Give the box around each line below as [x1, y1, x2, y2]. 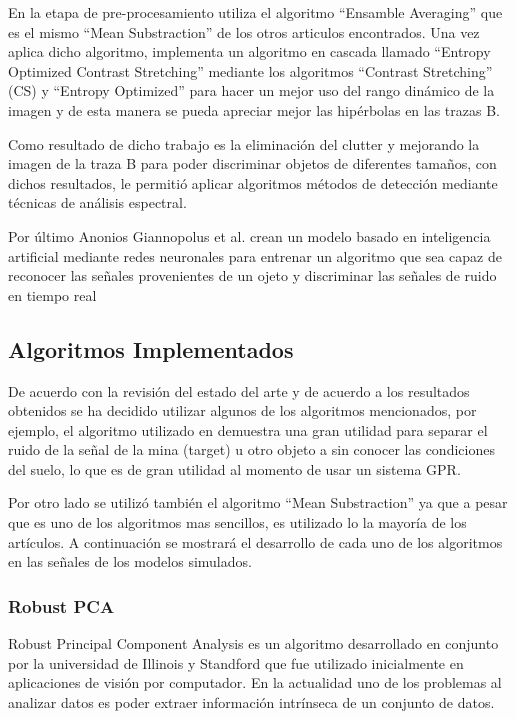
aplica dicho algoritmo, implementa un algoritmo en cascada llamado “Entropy [8, 41, 491, 62]
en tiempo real [8, 284, 97, 305]
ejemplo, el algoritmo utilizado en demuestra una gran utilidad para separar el [8, 419, 488, 440]
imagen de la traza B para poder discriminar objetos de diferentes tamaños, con [8, 153, 497, 174]
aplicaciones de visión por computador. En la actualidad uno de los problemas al [8, 672, 502, 693]
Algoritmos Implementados [8, 333, 294, 364]
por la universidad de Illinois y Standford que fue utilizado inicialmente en [8, 652, 464, 673]
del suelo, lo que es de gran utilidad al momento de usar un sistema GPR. [8, 458, 461, 479]
